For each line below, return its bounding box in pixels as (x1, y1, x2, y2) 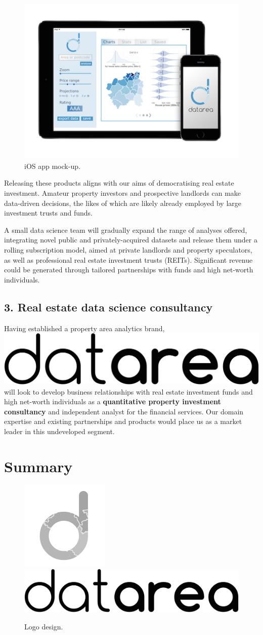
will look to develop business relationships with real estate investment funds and (4, 386, 253, 397)
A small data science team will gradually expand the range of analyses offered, (4, 224, 247, 235)
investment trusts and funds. (4, 207, 93, 218)
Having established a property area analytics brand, (4, 323, 165, 333)
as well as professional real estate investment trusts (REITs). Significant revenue (4, 254, 253, 265)
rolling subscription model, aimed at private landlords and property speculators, (4, 244, 252, 255)
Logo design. (24, 621, 63, 631)
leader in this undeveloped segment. (4, 426, 115, 437)
